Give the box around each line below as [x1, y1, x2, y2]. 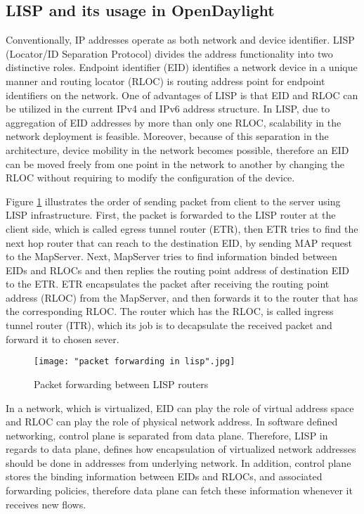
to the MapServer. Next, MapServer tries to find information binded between [6, 249, 337, 264]
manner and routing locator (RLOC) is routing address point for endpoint [6, 73, 325, 88]
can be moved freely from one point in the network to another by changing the [6, 156, 344, 171]
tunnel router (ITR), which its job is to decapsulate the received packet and [6, 318, 332, 333]
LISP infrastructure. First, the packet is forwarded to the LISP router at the [6, 207, 336, 222]
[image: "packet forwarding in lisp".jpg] [34, 356, 235, 367]
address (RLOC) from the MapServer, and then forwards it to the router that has [6, 290, 358, 304]
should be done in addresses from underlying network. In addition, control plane [6, 455, 351, 470]
